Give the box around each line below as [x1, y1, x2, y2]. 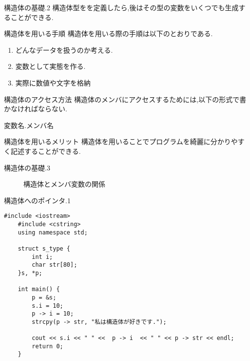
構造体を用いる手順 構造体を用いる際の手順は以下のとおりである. [4, 28, 213, 39]
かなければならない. [4, 104, 67, 114]
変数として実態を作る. [15, 61, 86, 71]
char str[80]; [32, 261, 77, 269]
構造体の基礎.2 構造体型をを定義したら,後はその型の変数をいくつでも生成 [4, 2, 239, 12]
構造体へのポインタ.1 [4, 195, 71, 205]
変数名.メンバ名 [4, 120, 54, 130]
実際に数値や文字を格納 [15, 77, 91, 87]
